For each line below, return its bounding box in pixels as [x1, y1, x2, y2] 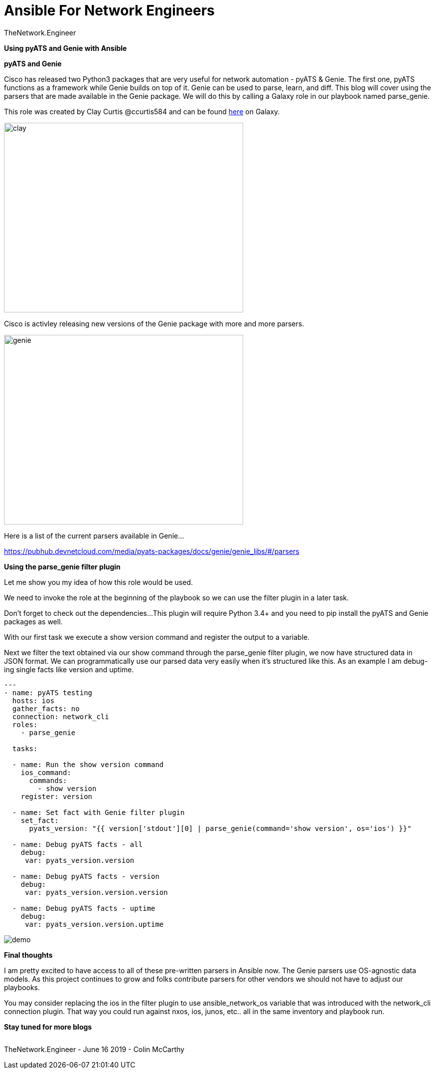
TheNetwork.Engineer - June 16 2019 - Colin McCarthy [4, 1045, 184, 1054]
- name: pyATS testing [4, 688, 93, 697]
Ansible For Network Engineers [4, 2, 215, 19]
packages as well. [4, 617, 63, 626]
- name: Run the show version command [12, 760, 164, 769]
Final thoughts [4, 950, 53, 959]
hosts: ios [12, 696, 55, 705]
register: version [20, 792, 93, 801]
